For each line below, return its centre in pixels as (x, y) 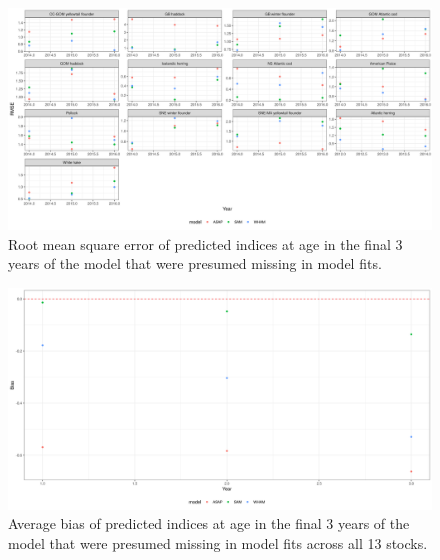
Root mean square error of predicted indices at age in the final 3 (205, 243)
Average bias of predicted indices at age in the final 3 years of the (209, 523)
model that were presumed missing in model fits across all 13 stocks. (218, 542)
